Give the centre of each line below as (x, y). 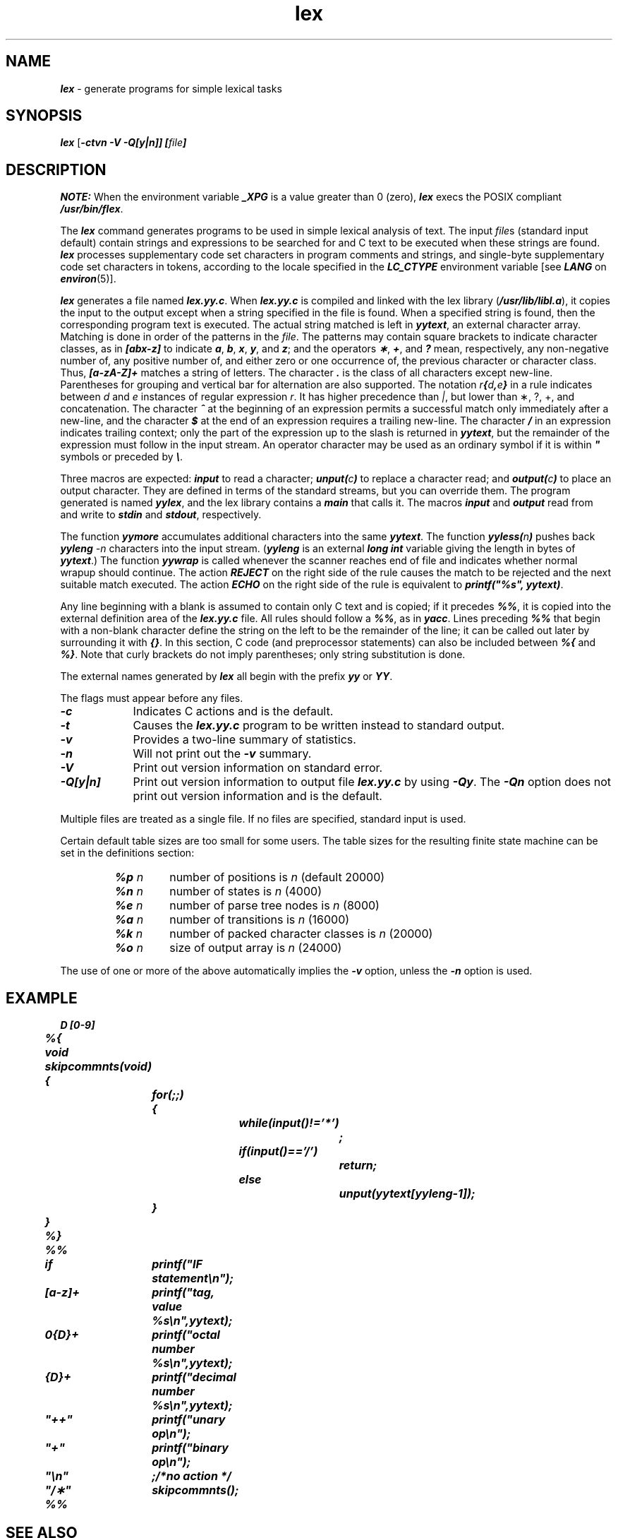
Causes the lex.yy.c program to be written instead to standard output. (319, 726)
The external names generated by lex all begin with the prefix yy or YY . (226, 676)
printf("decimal (194, 1377)
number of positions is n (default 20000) (277, 877)
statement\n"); (193, 1278)
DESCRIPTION (56, 169)
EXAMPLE (42, 998)
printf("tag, (183, 1293)
